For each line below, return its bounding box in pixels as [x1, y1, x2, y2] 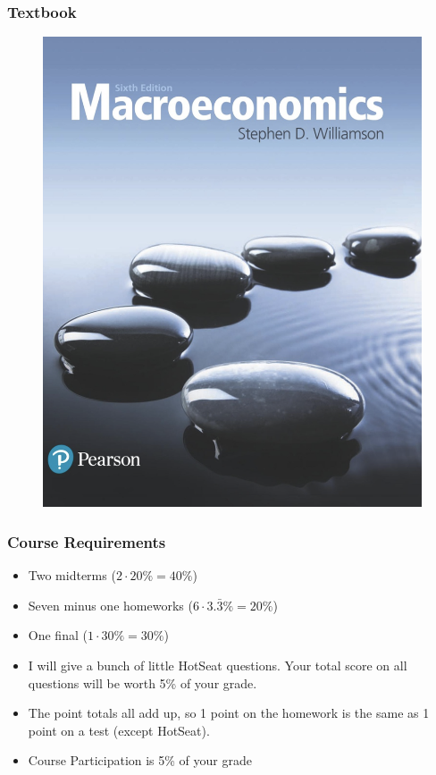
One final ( [28, 626, 88, 644]
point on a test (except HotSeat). [28, 720, 210, 739]
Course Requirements [7, 531, 166, 552]
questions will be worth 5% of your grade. [28, 673, 257, 692]
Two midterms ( [28, 566, 116, 585]
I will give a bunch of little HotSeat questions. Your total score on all [28, 656, 407, 675]
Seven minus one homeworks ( [28, 595, 193, 614]
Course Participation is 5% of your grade [28, 751, 252, 770]
